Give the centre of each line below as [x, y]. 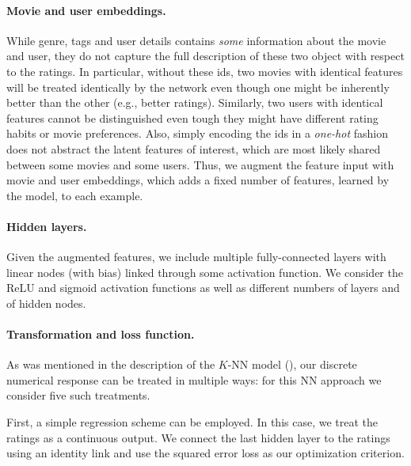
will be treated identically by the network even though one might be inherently [198, 87]
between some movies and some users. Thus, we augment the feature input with [200, 164]
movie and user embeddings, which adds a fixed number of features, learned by [198, 180]
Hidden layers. [47, 226]
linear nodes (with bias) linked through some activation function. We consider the [205, 272]
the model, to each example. [75, 195]
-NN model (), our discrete [292, 364]
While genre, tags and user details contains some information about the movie [196, 40]
